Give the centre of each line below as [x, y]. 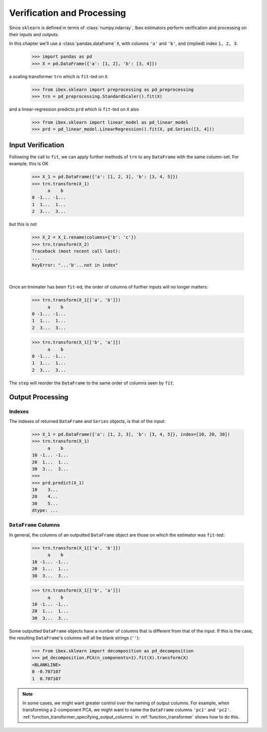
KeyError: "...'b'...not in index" [75, 265]
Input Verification [37, 145]
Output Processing [39, 397]
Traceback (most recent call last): [76, 251]
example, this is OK [29, 164]
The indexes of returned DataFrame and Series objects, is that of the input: [87, 421]
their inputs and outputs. [34, 34]
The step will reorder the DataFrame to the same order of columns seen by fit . [92, 383]
